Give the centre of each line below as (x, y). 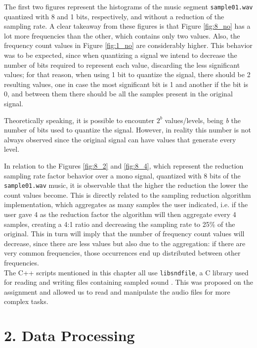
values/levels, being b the (203, 120)
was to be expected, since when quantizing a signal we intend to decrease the (121, 55)
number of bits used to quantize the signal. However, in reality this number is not (128, 130)
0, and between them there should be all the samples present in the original (118, 94)
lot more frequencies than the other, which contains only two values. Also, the (122, 35)
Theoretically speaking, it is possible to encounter (79, 120)
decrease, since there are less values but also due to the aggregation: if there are (125, 243)
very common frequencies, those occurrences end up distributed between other (122, 253)
